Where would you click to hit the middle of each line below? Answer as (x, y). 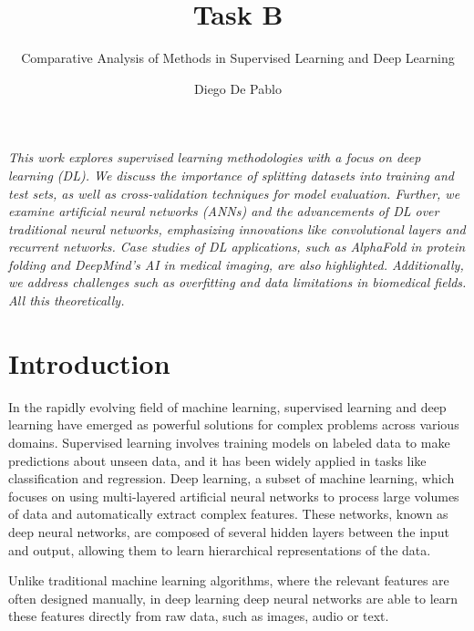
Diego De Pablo (238, 88)
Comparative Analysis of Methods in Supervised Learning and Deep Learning (238, 58)
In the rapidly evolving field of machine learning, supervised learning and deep (227, 406)
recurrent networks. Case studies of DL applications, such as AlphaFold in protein (237, 247)
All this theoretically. (67, 300)
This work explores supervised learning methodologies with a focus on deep (215, 157)
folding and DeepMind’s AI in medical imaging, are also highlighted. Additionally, (236, 264)
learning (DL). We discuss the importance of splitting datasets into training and (232, 175)
